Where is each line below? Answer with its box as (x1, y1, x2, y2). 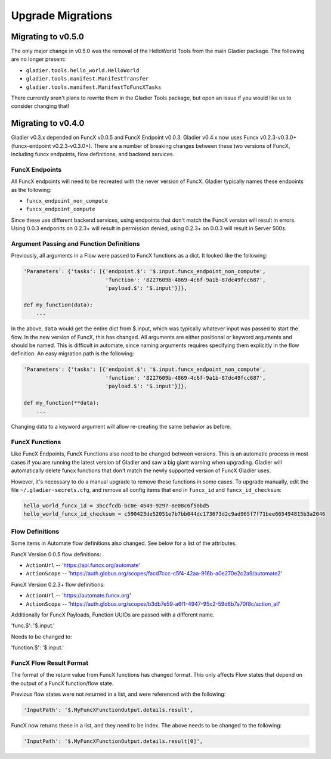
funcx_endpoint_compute (26, 206, 95, 213)
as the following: (11, 186, 52, 193)
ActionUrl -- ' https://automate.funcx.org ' (26, 592, 131, 599)
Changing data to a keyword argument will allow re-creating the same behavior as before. (11, 423, 231, 430)
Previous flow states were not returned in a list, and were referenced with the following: (11, 690, 226, 698)
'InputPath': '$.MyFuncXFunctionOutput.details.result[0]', (23, 738, 203, 745)
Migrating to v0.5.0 (11, 32, 85, 42)
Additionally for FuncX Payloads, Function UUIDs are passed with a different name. (11, 611, 215, 618)
